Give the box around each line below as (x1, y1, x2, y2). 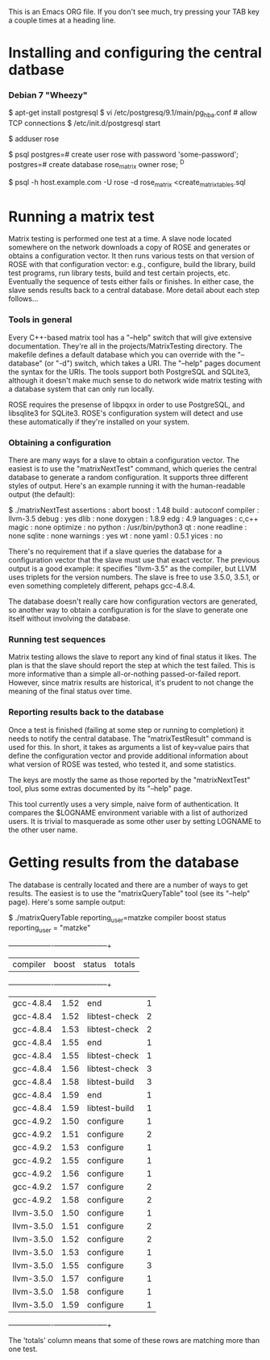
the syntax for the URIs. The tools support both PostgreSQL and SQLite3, (8, 366, 251, 376)
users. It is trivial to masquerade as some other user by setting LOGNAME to (8, 816, 262, 826)
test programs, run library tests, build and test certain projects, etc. (8, 268, 231, 278)
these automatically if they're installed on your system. (8, 416, 190, 426)
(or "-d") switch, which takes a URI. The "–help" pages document (44, 358, 261, 368)
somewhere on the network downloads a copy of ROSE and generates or (8, 242, 251, 253)
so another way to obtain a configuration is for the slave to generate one (8, 605, 248, 615)
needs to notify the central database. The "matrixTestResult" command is (8, 734, 252, 743)
